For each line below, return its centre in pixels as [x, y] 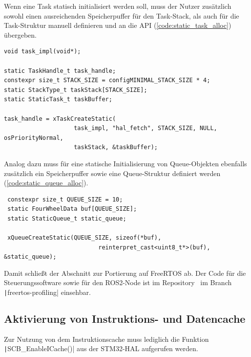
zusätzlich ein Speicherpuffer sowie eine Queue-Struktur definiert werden [112, 173]
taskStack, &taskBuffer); [116, 147]
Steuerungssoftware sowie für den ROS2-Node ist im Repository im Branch [118, 282]
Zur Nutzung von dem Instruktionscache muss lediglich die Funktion [106, 339]
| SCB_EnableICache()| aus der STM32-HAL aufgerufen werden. [101, 348]
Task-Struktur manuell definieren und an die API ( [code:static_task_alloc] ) [118, 25]
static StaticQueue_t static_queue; [67, 218]
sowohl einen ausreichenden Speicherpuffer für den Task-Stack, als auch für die [122, 15]
